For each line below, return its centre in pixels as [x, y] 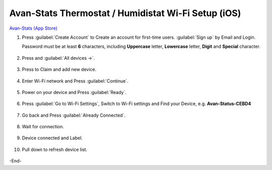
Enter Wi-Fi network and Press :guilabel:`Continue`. [75, 81]
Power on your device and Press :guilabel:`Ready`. [74, 92]
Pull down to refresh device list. [55, 149]
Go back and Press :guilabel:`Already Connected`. [74, 115]
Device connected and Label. [52, 138]
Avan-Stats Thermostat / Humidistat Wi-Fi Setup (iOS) [125, 13]
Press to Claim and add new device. [59, 69]
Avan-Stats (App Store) [33, 28]
